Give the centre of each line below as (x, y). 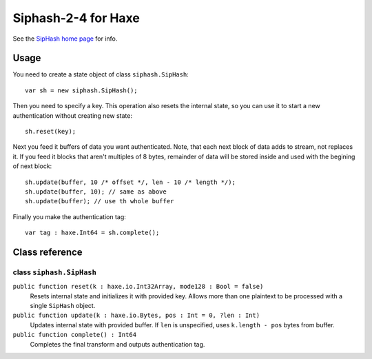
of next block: (32, 166)
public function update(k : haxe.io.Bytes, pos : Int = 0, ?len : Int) (136, 316)
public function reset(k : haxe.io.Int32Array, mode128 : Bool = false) (138, 287)
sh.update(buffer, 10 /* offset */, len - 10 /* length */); (130, 182)
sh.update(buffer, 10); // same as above (96, 192)
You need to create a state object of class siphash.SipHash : (101, 74)
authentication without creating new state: (72, 115)
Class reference (48, 252)
